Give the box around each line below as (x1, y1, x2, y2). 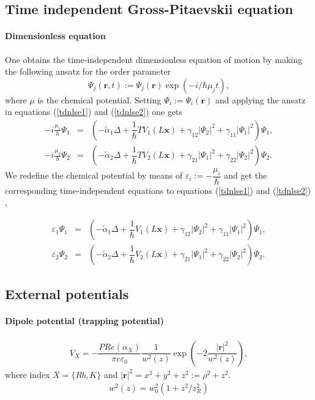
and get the (224, 169, 267, 182)
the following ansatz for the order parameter (5, 65, 171, 78)
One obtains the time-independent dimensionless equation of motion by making (5, 53, 303, 65)
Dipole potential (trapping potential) (5, 314, 164, 327)
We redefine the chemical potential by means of (5, 169, 183, 182)
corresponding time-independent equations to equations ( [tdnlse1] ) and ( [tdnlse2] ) (5, 183, 311, 196)
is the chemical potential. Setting (37, 93, 161, 106)
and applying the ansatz (215, 93, 306, 106)
